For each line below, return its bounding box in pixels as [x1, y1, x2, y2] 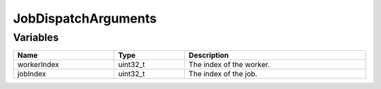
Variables [13, 31, 59, 44]
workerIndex [17, 60, 59, 70]
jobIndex [17, 69, 47, 79]
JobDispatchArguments [13, 11, 157, 26]
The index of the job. [188, 69, 258, 79]
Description [188, 50, 229, 60]
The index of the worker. [188, 60, 270, 70]
